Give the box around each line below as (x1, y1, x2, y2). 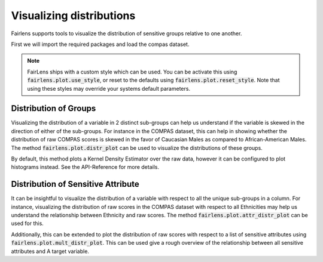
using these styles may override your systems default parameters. (27, 85, 191, 92)
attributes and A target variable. (11, 248, 90, 255)
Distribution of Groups (11, 103, 96, 113)
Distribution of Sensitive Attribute (11, 179, 140, 189)
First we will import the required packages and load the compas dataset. (11, 41, 190, 48)
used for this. (11, 220, 44, 227)
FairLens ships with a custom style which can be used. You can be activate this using (27, 68, 237, 75)
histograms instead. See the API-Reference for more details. (11, 164, 160, 171)
